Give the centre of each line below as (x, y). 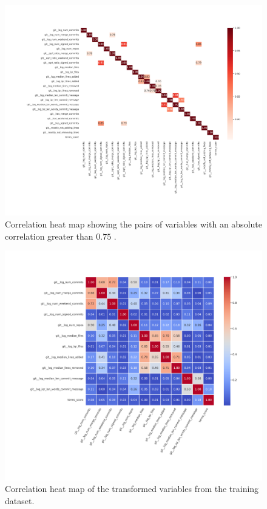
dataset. (20, 500)
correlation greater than (49, 236)
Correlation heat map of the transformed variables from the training (132, 489)
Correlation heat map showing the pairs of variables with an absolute (133, 224)
